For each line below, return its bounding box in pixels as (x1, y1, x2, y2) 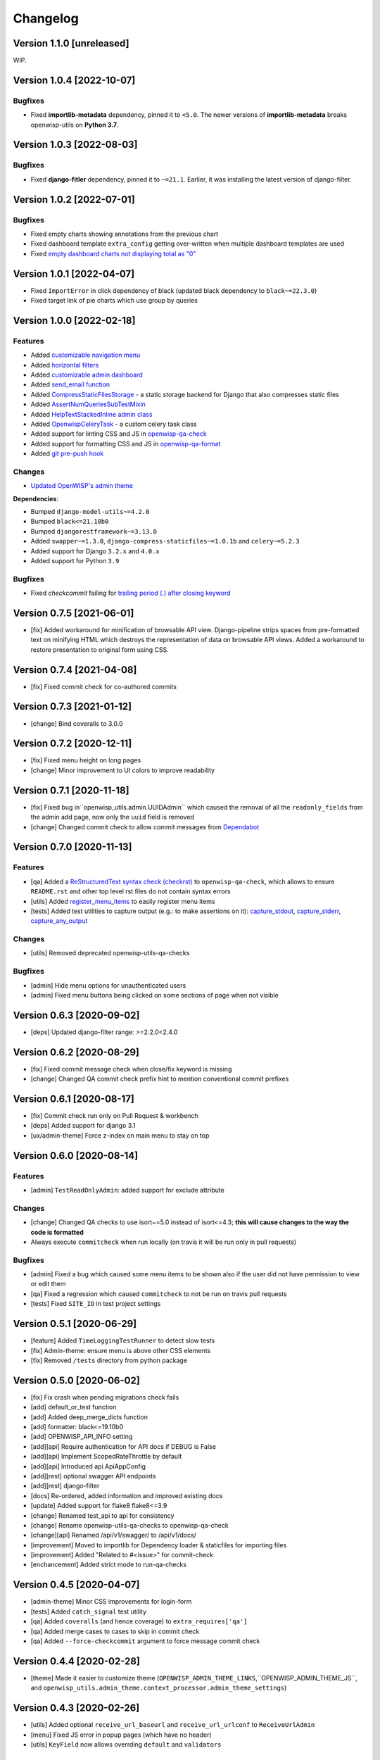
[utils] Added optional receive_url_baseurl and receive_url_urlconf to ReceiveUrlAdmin (30, 1721, 315, 1729)
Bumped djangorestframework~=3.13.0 (30, 527, 158, 535)
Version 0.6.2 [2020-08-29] (13, 1046, 140, 1058)
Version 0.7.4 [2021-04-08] (13, 664, 137, 676)
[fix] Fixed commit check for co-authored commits (30, 682, 177, 691)
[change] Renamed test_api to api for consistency (30, 1511, 175, 1520)
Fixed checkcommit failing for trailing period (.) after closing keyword (30, 589, 231, 598)
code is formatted (30, 1228, 84, 1236)
